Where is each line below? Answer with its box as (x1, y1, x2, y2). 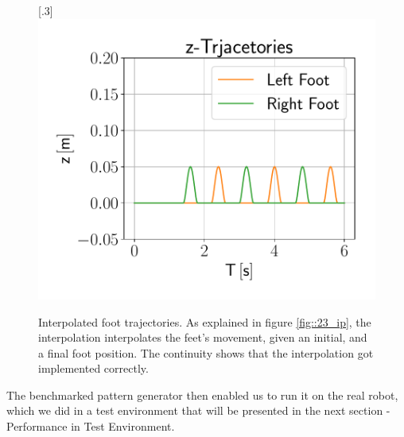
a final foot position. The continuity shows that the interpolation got (38, 344, 374, 361)
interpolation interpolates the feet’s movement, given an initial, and (38, 329, 367, 346)
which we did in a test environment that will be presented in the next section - (6, 402, 390, 419)
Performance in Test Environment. (6, 418, 175, 435)
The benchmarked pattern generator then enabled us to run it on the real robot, (6, 386, 398, 403)
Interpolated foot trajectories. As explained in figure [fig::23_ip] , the (38, 313, 371, 330)
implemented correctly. (38, 360, 149, 377)
